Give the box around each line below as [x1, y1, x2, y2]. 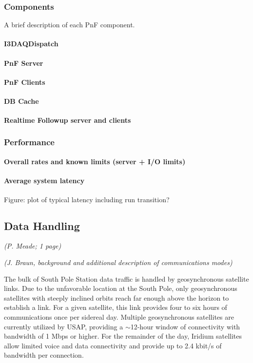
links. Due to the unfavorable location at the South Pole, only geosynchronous [4, 283, 237, 293]
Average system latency [4, 175, 85, 186]
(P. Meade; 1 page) [4, 241, 61, 251]
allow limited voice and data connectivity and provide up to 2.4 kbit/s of [4, 340, 222, 350]
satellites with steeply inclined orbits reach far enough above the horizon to [4, 292, 229, 303]
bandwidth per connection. [4, 350, 84, 360]
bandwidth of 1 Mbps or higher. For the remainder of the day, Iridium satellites [4, 331, 242, 341]
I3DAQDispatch [4, 38, 58, 49]
